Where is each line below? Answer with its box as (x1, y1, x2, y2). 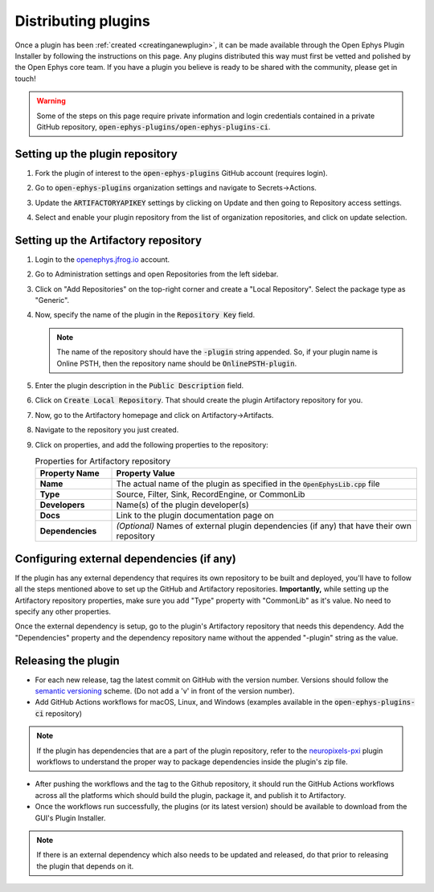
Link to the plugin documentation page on (116, 510, 275, 522)
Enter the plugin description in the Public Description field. (35, 381, 244, 390)
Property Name (39, 468, 100, 479)
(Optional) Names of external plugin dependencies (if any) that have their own (116, 521, 411, 532)
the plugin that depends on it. (36, 861, 134, 871)
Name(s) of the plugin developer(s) (116, 499, 249, 510)
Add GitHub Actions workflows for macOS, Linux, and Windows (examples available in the (35, 698, 334, 707)
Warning (36, 96, 66, 106)
